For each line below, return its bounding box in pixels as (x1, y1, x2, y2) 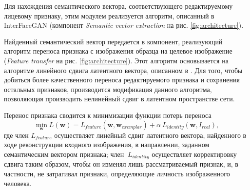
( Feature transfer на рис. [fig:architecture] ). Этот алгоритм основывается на (4, 55, 229, 65)
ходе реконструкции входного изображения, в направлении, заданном (4, 139, 210, 150)
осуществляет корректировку (152, 149, 237, 159)
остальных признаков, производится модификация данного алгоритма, (4, 84, 212, 94)
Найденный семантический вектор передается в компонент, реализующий (4, 36, 223, 46)
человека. (4, 178, 32, 188)
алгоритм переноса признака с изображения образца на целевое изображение (4, 46, 232, 56)
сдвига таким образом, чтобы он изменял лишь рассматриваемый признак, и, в (4, 159, 238, 169)
